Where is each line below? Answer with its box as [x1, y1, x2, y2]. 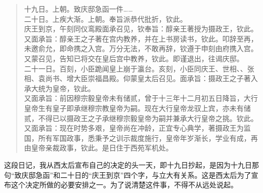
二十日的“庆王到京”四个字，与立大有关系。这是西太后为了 [60, 169, 251, 180]
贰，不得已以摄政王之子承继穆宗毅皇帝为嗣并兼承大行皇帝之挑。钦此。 [24, 112, 258, 123]
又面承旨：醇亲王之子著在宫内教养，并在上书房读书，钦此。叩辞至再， [24, 33, 258, 44]
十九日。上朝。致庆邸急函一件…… [24, 4, 133, 14]
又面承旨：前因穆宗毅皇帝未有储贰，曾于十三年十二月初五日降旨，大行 [24, 93, 258, 103]
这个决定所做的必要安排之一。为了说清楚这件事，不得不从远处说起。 [11, 179, 238, 190]
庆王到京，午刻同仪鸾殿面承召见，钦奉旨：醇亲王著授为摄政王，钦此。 [24, 23, 258, 34]
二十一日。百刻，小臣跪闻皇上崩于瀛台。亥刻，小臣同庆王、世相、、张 [24, 63, 254, 73]
